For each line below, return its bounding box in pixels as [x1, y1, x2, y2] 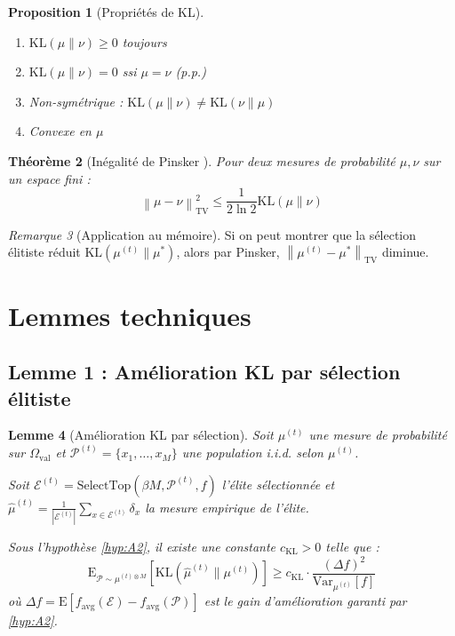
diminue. [381, 242, 429, 261]
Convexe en [28, 122, 92, 140]
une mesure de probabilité [308, 425, 447, 444]
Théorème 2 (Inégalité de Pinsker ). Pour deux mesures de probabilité [8, 151, 395, 170]
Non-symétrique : [28, 91, 124, 110]
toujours [122, 32, 167, 51]
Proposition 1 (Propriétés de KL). [8, 3, 204, 20]
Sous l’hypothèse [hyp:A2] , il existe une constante [8, 537, 276, 555]
